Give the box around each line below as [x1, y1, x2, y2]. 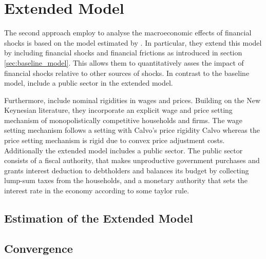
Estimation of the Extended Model [4, 210, 193, 226]
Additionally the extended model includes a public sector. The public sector [4, 145, 243, 155]
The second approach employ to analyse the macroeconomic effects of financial [4, 27, 252, 38]
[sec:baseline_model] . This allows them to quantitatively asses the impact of [4, 57, 244, 68]
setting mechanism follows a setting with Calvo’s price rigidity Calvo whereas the [4, 125, 260, 135]
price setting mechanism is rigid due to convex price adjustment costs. [4, 135, 225, 146]
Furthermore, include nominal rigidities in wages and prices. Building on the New [4, 94, 261, 105]
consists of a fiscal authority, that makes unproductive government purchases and [4, 155, 260, 166]
